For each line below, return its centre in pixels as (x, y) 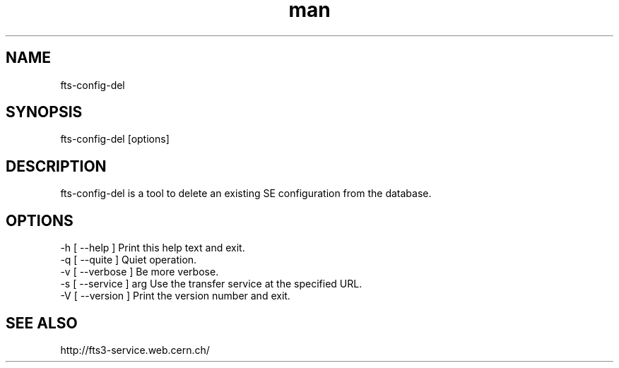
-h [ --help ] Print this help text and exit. (153, 248)
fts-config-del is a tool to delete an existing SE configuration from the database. (246, 194)
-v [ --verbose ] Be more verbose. (140, 272)
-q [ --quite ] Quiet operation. (129, 260)
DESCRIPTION (56, 166)
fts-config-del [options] (115, 139)
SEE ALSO (42, 323)
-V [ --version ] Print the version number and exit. (175, 296)
